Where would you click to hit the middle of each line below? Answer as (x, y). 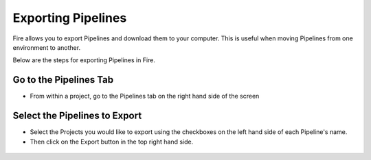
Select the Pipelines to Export (77, 116)
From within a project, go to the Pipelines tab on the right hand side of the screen (145, 96)
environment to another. (47, 47)
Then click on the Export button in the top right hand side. (112, 142)
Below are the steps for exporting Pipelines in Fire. (84, 60)
